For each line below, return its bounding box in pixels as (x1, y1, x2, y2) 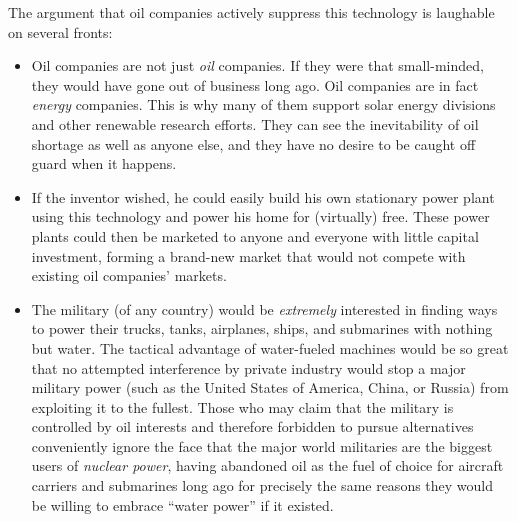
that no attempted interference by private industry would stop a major (31, 357, 466, 378)
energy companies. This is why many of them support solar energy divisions (31, 94, 496, 115)
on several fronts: (8, 21, 113, 42)
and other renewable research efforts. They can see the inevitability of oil (31, 113, 479, 134)
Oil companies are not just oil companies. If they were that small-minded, (31, 55, 484, 76)
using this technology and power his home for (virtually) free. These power (31, 206, 490, 227)
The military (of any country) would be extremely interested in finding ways (31, 298, 498, 319)
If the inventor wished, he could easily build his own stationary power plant (31, 186, 495, 207)
